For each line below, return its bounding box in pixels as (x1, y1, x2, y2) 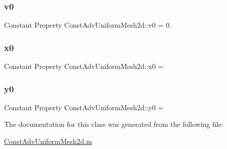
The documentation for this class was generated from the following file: (4, 119, 223, 129)
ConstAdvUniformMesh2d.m (4, 136, 92, 146)
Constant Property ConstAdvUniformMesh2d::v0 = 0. (4, 20, 172, 30)
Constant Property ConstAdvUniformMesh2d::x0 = (4, 61, 163, 71)
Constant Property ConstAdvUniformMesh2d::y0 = (4, 102, 163, 112)
